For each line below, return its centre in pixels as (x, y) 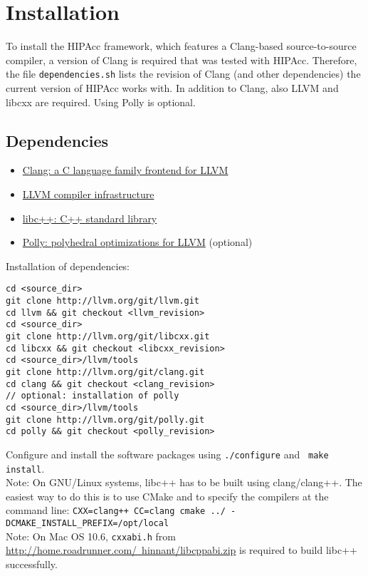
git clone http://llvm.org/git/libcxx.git (108, 336)
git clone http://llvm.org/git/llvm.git (103, 300)
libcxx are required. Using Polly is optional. (101, 102)
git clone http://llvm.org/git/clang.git (105, 372)
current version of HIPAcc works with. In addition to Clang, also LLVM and (172, 87)
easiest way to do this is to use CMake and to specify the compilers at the (167, 496)
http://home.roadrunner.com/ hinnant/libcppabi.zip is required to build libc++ (182, 550)
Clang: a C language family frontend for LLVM (125, 170)
